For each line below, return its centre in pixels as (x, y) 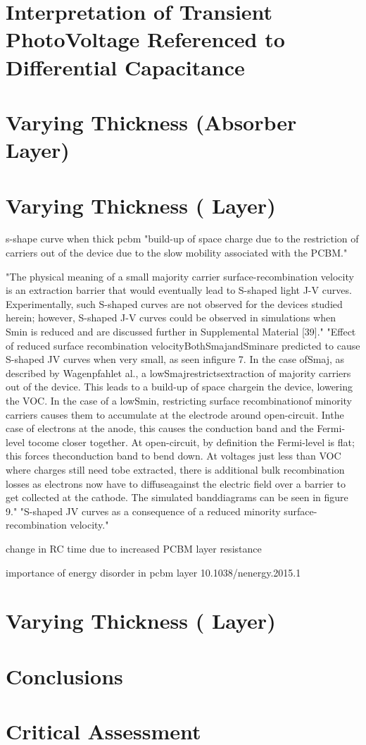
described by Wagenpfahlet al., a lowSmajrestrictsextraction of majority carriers (178, 372)
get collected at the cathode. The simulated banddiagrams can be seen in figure (177, 497)
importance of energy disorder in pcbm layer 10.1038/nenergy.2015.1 (153, 572)
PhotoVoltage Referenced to (145, 39)
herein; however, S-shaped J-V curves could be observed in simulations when (171, 318)
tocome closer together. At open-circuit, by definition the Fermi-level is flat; (191, 442)
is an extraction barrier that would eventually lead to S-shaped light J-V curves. (179, 290)
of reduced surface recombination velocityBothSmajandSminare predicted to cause (183, 345)
